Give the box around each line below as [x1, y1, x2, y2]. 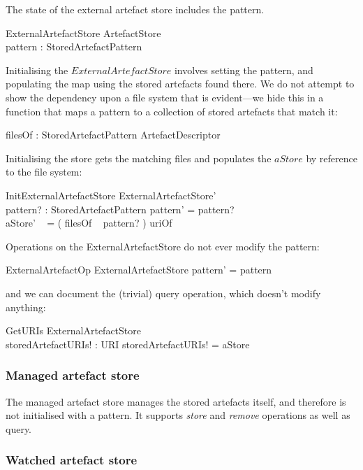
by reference [306, 150, 357, 165]
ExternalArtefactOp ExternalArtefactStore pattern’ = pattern [6, 262, 272, 277]
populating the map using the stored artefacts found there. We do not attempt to [6, 76, 355, 91]
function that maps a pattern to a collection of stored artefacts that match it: [6, 104, 338, 118]
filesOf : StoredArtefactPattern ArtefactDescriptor [6, 127, 221, 142]
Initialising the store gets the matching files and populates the [6, 150, 272, 165]
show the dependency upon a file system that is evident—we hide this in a [6, 90, 324, 104]
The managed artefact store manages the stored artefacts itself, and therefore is [6, 394, 346, 408]
